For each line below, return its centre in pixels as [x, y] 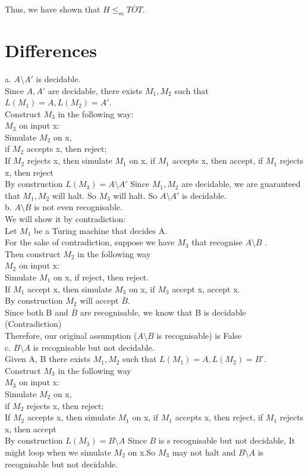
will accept [99, 300]
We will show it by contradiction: [65, 219]
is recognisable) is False [199, 335]
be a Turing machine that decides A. [101, 230]
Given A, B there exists [48, 359]
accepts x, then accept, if [218, 160]
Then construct [33, 253]
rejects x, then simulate [70, 160]
